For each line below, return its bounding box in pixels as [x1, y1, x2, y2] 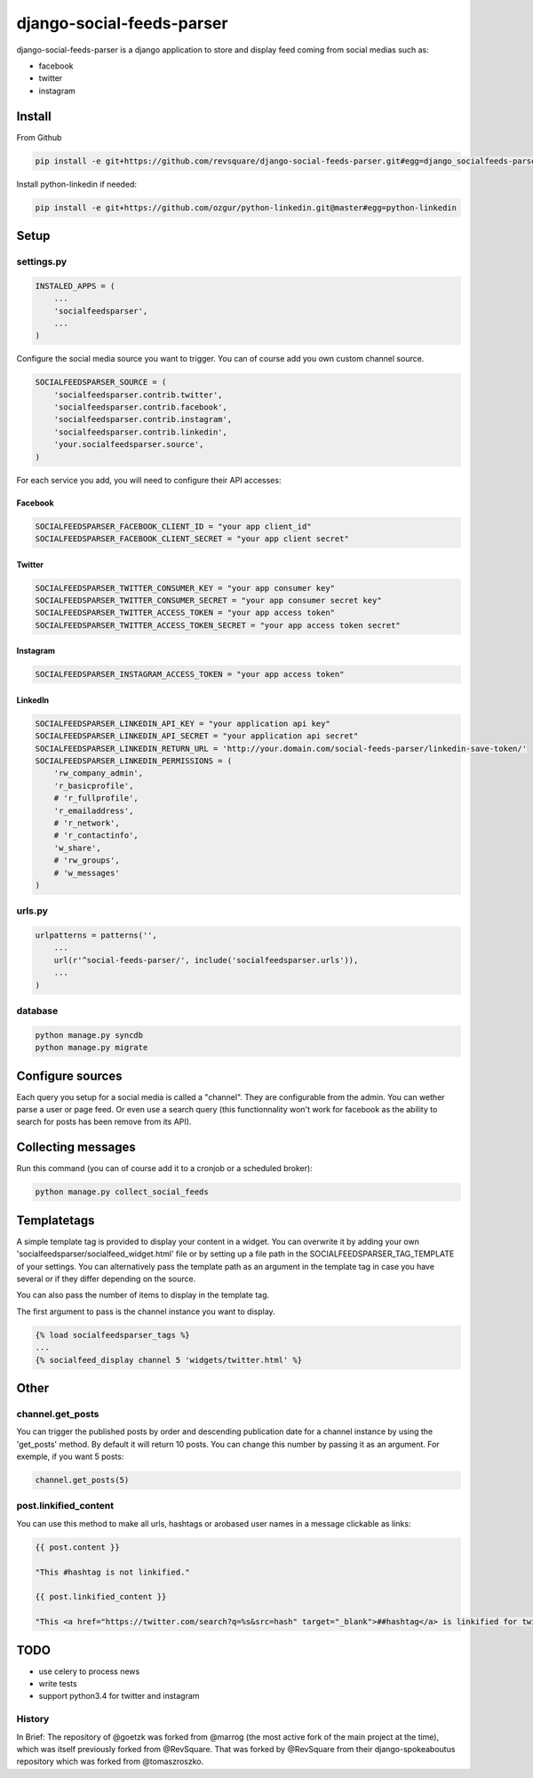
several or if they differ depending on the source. [16, 1273, 196, 1284]
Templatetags [16, 1213, 95, 1228]
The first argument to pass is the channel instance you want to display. [16, 1306, 275, 1317]
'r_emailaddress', [53, 805, 134, 816]
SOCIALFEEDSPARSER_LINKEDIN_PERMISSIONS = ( [35, 756, 233, 766]
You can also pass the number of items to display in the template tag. [16, 1289, 270, 1301]
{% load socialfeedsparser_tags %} [35, 1329, 190, 1340]
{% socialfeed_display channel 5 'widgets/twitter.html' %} [35, 1355, 303, 1365]
